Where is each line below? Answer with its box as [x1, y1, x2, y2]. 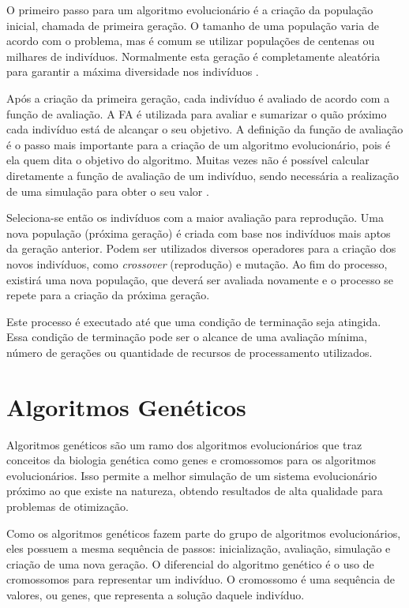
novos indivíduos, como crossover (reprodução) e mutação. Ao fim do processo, [6, 255, 388, 272]
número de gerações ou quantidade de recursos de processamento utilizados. [6, 343, 373, 360]
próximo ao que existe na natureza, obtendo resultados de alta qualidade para [6, 482, 383, 499]
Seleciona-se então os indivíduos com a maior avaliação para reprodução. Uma [6, 209, 384, 226]
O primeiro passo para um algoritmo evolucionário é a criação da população [6, 2, 373, 17]
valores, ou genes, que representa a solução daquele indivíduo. [6, 586, 305, 602]
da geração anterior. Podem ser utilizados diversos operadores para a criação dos [6, 240, 396, 257]
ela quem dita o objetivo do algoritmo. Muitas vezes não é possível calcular [6, 152, 370, 168]
